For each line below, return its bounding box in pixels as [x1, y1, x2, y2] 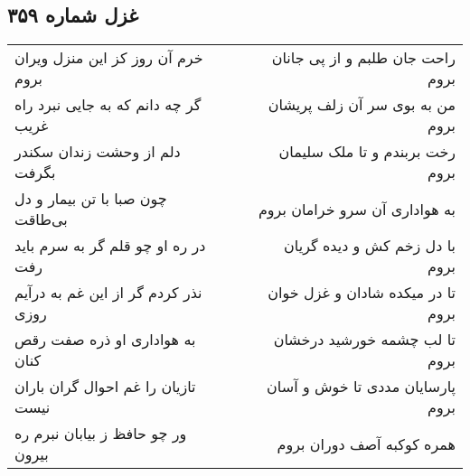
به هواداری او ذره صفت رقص [14, 329, 196, 350]
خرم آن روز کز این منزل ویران [14, 47, 203, 69]
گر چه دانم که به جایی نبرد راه [14, 94, 202, 116]
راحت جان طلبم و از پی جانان [271, 47, 456, 69]
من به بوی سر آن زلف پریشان [268, 94, 456, 116]
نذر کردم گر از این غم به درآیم [14, 282, 202, 303]
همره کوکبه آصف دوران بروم [277, 433, 456, 454]
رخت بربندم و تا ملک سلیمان [278, 141, 456, 163]
